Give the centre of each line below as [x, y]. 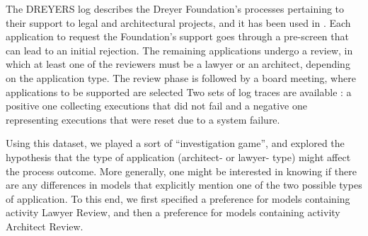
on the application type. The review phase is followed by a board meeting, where [181, 77]
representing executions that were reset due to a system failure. [143, 119]
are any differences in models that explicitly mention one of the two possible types [184, 185]
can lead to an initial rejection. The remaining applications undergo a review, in [179, 50]
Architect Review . [45, 226]
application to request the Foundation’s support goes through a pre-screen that [177, 36]
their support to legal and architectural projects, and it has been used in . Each [178, 22]
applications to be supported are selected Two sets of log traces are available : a [179, 92]
